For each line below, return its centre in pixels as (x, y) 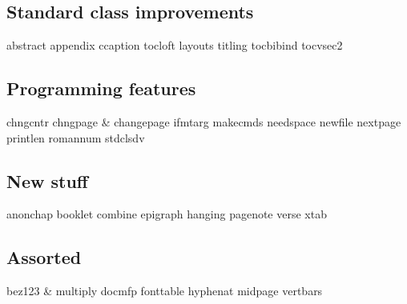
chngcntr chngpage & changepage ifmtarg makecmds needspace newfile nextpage (204, 122)
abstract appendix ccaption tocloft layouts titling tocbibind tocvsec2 (175, 45)
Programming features (101, 88)
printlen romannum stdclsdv (76, 137)
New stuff (47, 180)
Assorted (44, 257)
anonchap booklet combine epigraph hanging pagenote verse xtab (167, 214)
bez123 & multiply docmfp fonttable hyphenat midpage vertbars (165, 291)
